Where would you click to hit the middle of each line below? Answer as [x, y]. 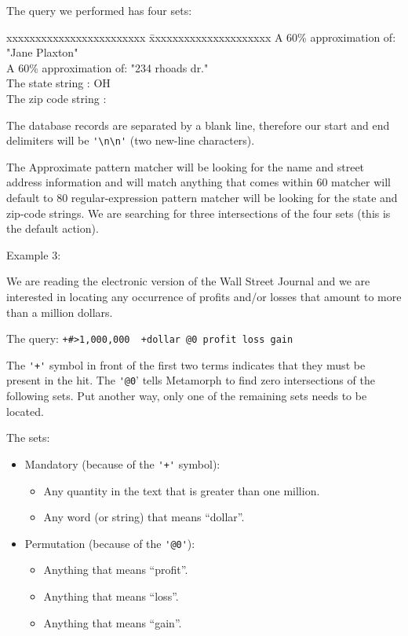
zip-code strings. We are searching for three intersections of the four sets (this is [199, 213]
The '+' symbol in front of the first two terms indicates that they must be [186, 364]
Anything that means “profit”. [116, 570]
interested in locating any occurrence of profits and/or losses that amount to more [204, 296]
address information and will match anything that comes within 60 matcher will [199, 182]
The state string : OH [58, 83]
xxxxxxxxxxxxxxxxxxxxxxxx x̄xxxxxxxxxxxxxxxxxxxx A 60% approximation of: [201, 37]
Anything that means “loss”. [111, 596]
